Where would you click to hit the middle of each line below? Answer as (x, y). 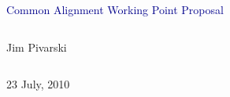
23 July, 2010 (38, 84)
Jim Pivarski (37, 47)
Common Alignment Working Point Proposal (115, 9)
